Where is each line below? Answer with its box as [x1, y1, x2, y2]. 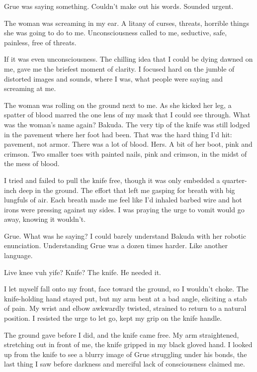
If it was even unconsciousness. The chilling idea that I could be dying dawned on [4, 54, 253, 64]
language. [4, 250, 33, 261]
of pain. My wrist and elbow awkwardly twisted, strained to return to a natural [4, 303, 247, 313]
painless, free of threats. [4, 37, 77, 47]
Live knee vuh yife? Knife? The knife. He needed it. [4, 267, 161, 277]
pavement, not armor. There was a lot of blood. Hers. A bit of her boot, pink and [4, 139, 253, 149]
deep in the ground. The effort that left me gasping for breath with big [18, 185, 235, 195]
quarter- [222, 175, 247, 185]
